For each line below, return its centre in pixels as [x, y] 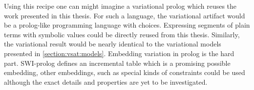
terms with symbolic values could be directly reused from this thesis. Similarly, [122, 34]
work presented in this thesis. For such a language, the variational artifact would [125, 15]
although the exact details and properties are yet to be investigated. [106, 82]
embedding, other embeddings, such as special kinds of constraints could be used [125, 72]
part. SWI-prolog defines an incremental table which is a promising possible [117, 63]
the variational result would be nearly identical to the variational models [113, 44]
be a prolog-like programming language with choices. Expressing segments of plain [127, 25]
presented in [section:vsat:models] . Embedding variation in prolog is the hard [119, 53]
